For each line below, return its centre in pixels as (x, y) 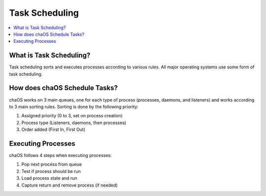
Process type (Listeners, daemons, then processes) (74, 123)
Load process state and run (49, 178)
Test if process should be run (51, 171)
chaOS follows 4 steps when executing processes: (60, 155)
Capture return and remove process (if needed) (69, 185)
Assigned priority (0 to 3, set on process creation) (72, 116)
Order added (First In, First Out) (53, 130)
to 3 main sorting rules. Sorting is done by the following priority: (74, 106)
